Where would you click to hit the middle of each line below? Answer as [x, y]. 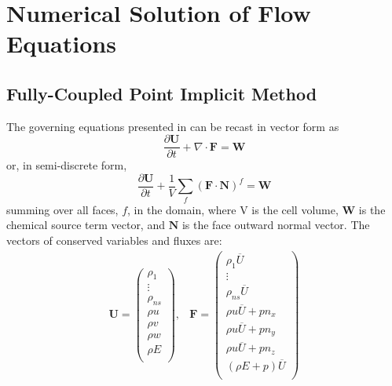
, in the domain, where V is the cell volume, [233, 209]
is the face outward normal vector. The [276, 225]
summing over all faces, [62, 209]
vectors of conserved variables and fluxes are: [114, 240]
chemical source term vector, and [86, 225]
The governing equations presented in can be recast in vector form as [173, 126]
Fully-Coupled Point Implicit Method [162, 93]
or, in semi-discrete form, [67, 165]
